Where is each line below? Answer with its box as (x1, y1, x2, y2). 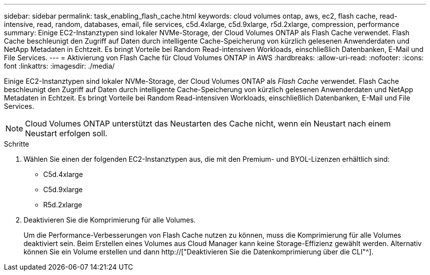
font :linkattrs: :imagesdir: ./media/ (4, 62, 115, 70)
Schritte (4, 140, 29, 148)
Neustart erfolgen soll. (25, 128, 107, 138)
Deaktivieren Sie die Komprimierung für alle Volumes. (24, 216, 196, 224)
